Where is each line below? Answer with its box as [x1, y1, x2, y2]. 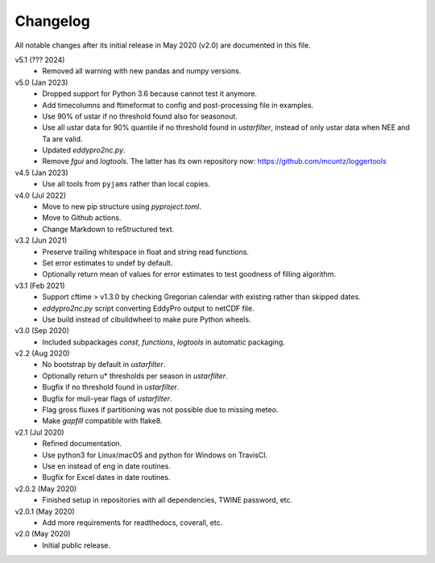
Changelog [14, 12, 90, 30]
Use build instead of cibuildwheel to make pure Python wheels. [42, 315, 251, 324]
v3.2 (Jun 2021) [14, 236, 68, 245]
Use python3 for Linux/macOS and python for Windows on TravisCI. [42, 450, 268, 460]
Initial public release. [42, 540, 111, 550]
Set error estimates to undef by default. [42, 258, 173, 268]
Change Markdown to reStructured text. [42, 224, 175, 234]
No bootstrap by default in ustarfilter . [42, 360, 166, 369]
